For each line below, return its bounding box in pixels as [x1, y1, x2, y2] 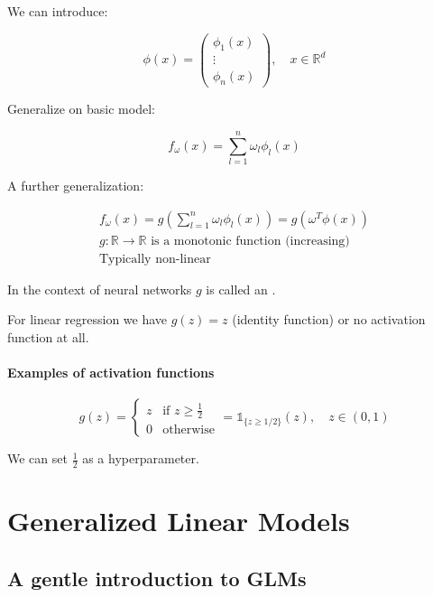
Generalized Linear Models [7, 502, 350, 539]
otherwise [162, 423, 215, 436]
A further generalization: [7, 176, 144, 195]
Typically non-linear [98, 252, 211, 266]
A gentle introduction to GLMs [7, 564, 307, 592]
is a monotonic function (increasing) [151, 234, 350, 247]
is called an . [206, 279, 276, 298]
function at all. [7, 327, 89, 346]
